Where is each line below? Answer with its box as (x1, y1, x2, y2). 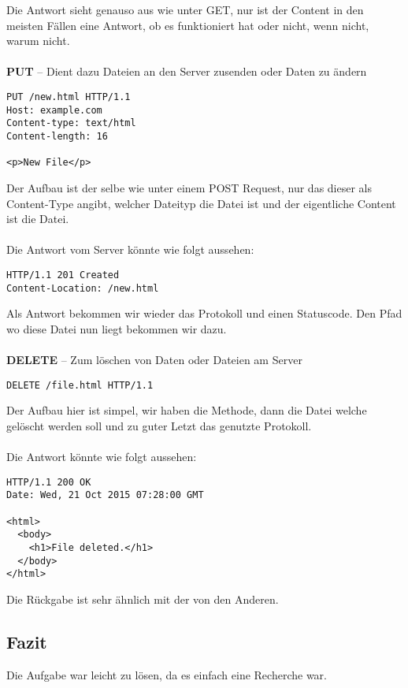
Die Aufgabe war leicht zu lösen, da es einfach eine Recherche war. (6, 666, 327, 682)
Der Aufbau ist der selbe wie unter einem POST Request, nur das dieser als (6, 179, 372, 195)
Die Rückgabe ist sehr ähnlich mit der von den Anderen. (6, 590, 279, 607)
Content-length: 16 (6, 130, 108, 142)
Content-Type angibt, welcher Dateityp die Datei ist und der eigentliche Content (6, 195, 396, 211)
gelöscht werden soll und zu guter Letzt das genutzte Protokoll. (6, 417, 312, 433)
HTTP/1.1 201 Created (6, 269, 120, 281)
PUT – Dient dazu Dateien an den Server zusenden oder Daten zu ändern (6, 63, 367, 80)
